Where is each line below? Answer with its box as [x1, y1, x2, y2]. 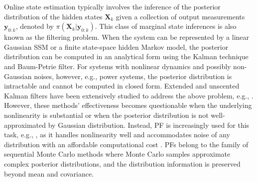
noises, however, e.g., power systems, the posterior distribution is [34, 71, 232, 81]
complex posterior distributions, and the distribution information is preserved [4, 158, 241, 169]
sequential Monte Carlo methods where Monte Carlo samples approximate [4, 149, 231, 159]
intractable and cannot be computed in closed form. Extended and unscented [4, 81, 240, 91]
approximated [4, 119, 46, 130]
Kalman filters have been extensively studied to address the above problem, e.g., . [4, 90, 254, 100]
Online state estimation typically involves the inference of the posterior [4, 1, 221, 11]
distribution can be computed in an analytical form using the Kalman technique [4, 51, 249, 62]
